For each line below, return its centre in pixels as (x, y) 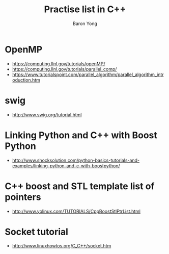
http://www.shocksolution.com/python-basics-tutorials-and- (76, 160)
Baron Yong (85, 23)
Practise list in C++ (85, 9)
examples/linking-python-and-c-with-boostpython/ (66, 166)
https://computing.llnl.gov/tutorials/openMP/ (59, 63)
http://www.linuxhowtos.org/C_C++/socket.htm (62, 246)
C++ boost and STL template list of (80, 186)
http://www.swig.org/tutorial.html (47, 115)
